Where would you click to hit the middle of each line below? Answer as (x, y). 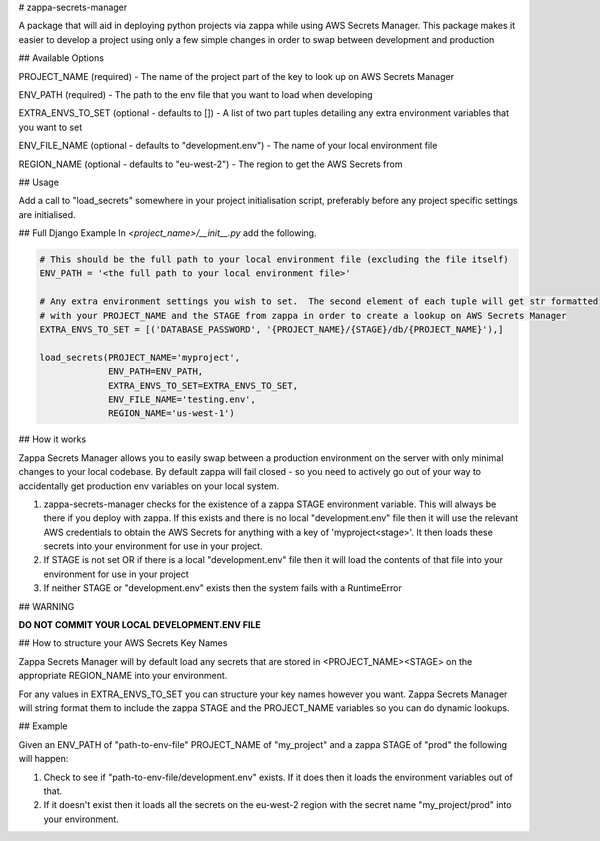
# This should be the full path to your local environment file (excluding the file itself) (274, 259)
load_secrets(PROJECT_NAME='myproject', (139, 357)
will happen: (43, 759)
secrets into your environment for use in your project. (153, 546)
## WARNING (46, 606)
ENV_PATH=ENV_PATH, (156, 371)
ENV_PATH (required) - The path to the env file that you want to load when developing (196, 94)
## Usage (39, 182)
